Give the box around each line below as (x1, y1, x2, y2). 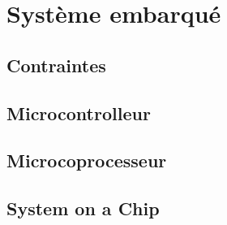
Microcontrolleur (6, 100, 151, 125)
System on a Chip (6, 196, 160, 221)
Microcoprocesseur (6, 148, 167, 173)
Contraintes (6, 52, 106, 77)
